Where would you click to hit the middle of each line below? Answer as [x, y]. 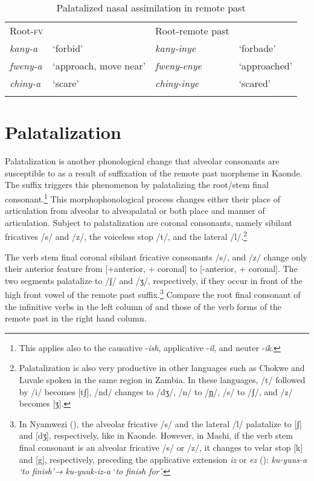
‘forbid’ [68, 48]
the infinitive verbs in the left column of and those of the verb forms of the [143, 306]
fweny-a [26, 66]
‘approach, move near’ [99, 66]
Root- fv [27, 31]
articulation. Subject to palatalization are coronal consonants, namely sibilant [149, 222]
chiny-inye [177, 83]
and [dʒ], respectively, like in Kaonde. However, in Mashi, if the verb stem [156, 435]
